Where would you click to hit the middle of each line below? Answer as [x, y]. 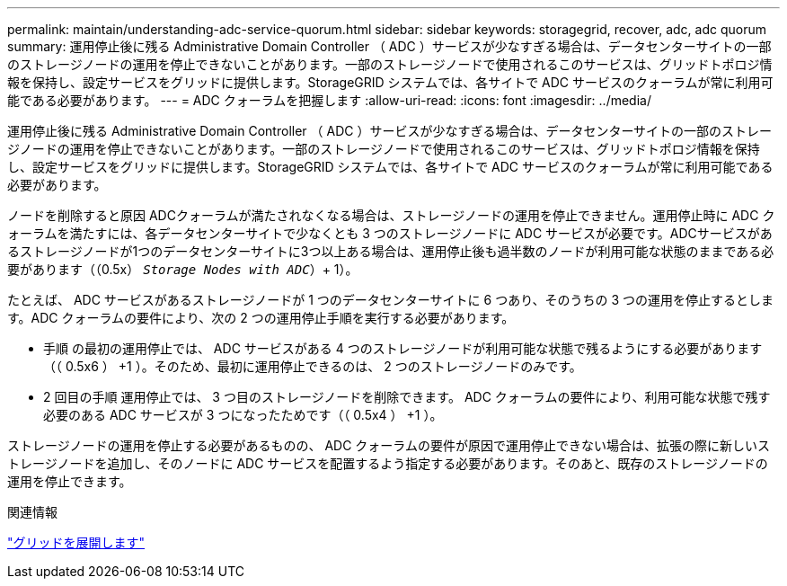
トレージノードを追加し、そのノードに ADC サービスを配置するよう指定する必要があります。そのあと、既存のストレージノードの [388, 463]
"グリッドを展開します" [76, 542]
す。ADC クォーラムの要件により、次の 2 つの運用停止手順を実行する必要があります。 [261, 318]
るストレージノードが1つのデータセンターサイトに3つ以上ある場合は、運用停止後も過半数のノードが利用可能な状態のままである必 [391, 251]
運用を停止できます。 [70, 481]
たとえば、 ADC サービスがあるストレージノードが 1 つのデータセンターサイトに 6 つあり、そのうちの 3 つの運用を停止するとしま [391, 300]
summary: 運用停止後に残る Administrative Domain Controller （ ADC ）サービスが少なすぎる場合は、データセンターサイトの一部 [389, 46]
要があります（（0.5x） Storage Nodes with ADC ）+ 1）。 [183, 269]
